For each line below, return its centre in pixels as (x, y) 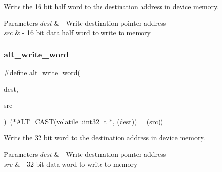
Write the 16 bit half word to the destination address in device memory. (111, 6)
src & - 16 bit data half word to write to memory (77, 32)
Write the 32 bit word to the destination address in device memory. (105, 138)
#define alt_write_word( (42, 72)
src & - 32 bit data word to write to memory (71, 163)
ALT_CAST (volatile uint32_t (61, 121)
